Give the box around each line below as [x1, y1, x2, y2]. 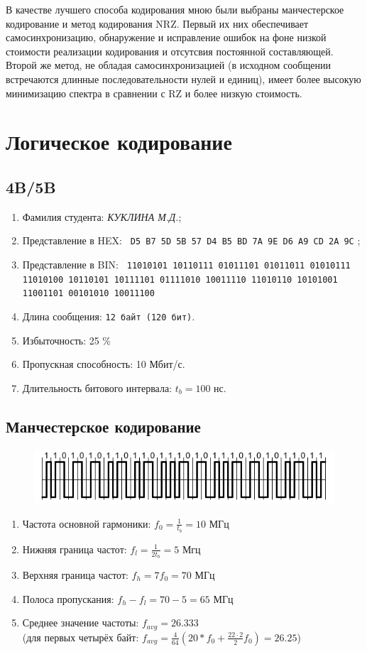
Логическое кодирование [6, 127, 232, 156]
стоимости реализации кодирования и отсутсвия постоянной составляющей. [6, 43, 334, 58]
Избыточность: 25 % [22, 332, 111, 347]
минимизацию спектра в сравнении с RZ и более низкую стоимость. [6, 85, 302, 100]
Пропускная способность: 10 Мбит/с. [22, 357, 185, 371]
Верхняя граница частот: [22, 567, 128, 582]
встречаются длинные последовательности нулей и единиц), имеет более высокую [6, 71, 361, 86]
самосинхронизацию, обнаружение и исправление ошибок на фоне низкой [6, 30, 327, 45]
